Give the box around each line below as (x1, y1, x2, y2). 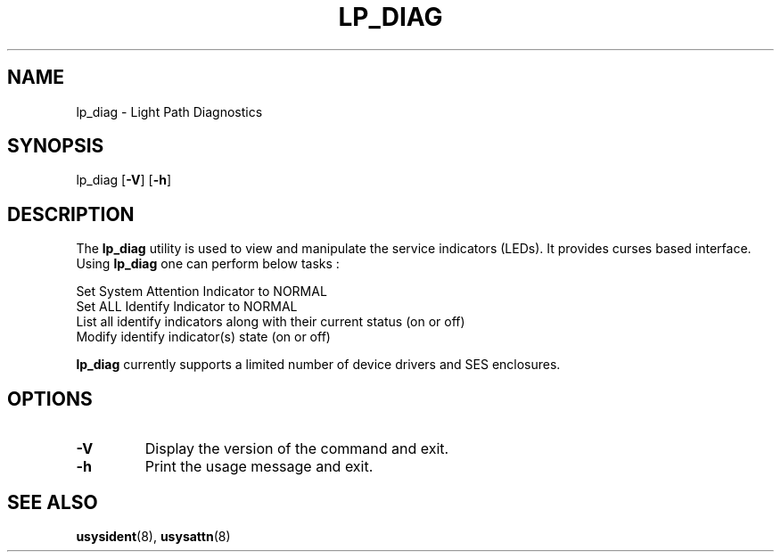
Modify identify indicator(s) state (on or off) (76, 329, 331, 345)
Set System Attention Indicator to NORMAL (76, 284, 327, 300)
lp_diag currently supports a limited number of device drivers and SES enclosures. (76, 357, 561, 373)
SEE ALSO (7, 490, 98, 514)
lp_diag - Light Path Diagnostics (76, 103, 263, 119)
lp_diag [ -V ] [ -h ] (76, 172, 172, 188)
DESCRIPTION (7, 202, 135, 226)
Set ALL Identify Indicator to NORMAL (76, 299, 298, 315)
